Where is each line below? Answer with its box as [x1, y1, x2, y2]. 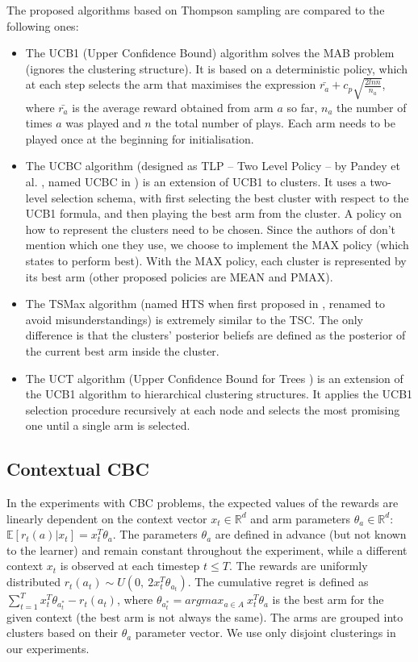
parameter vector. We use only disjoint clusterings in [135, 624, 396, 641]
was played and [65, 114, 141, 131]
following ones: [6, 17, 79, 34]
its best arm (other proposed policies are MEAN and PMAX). [25, 268, 333, 285]
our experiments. [6, 640, 90, 657]
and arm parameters [250, 510, 351, 527]
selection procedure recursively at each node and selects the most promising [25, 401, 400, 418]
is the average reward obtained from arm [72, 98, 274, 115]
